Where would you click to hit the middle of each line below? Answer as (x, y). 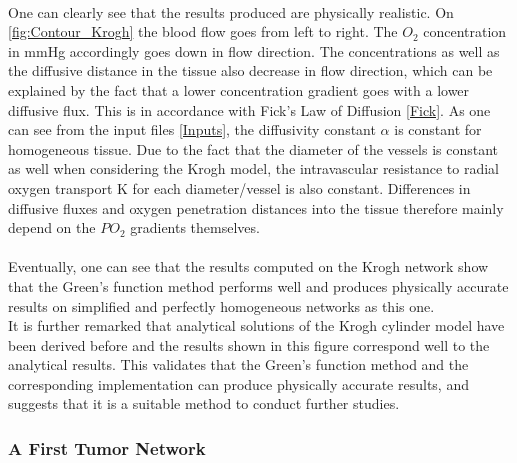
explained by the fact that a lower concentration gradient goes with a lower (239, 89)
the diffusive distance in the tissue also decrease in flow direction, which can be (250, 70)
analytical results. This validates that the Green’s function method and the (238, 364)
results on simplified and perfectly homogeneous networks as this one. (221, 305)
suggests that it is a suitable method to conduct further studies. (204, 403)
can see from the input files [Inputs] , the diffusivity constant (192, 129)
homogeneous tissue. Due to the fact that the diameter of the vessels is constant (253, 148)
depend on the (52, 227)
